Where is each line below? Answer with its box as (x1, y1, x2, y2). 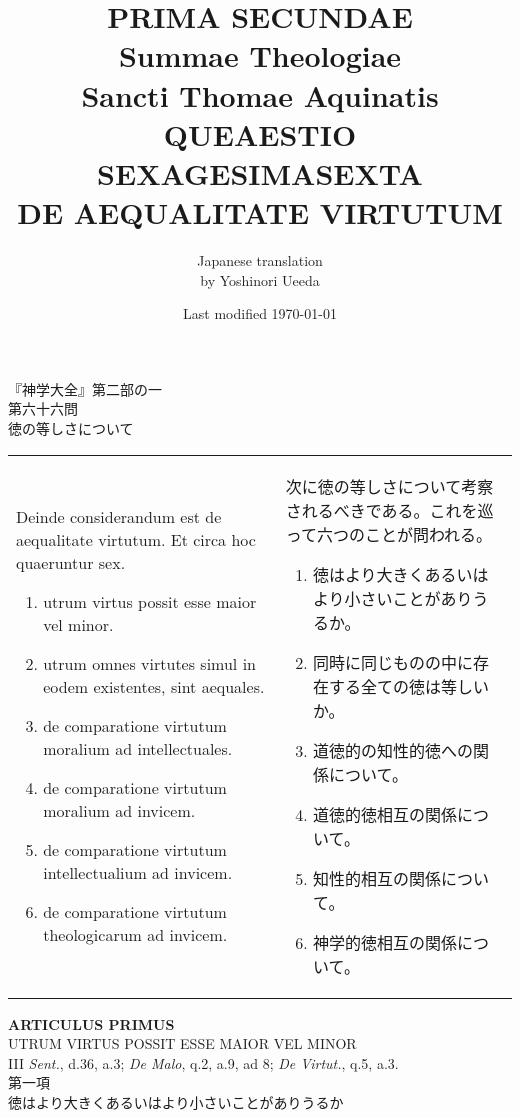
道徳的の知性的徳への (312, 738, 473, 762)
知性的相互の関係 (312, 866, 441, 890)
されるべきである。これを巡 (285, 498, 494, 522)
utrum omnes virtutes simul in (43, 652, 256, 676)
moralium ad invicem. (43, 799, 196, 823)
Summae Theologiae (118, 35, 402, 76)
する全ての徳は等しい (328, 674, 489, 698)
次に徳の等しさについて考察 (285, 474, 494, 498)
